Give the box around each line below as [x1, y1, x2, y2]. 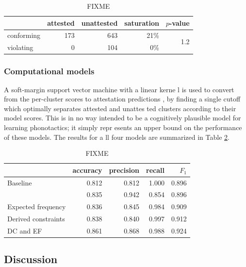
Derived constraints [7, 214, 65, 224]
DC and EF [7, 225, 42, 235]
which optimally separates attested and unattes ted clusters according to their [4, 103, 236, 113]
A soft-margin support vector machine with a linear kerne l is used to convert [4, 84, 234, 94]
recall [146, 165, 164, 175]
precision [109, 165, 140, 175]
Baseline [7, 177, 32, 187]
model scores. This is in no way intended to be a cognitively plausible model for [4, 113, 241, 123]
